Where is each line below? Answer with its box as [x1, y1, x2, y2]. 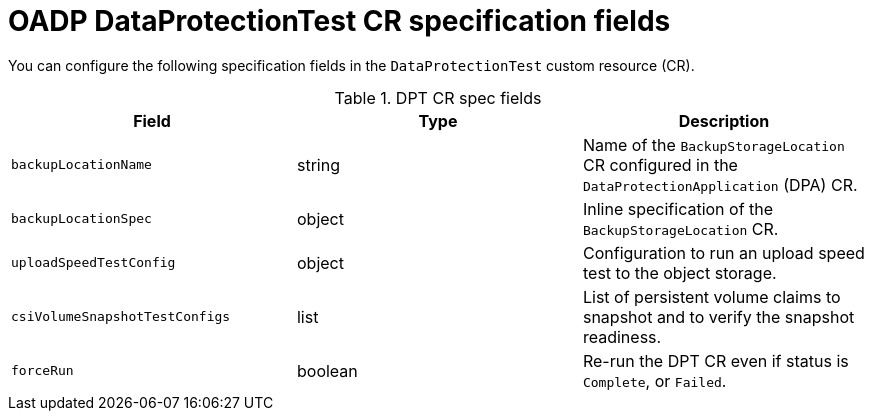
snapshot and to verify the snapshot [582, 306, 855, 327]
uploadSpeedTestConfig [11, 255, 176, 271]
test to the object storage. [582, 262, 777, 283]
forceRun [11, 363, 74, 379]
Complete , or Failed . [582, 370, 727, 391]
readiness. [582, 326, 662, 347]
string [296, 154, 340, 175]
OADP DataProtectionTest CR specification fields [8, 4, 671, 38]
